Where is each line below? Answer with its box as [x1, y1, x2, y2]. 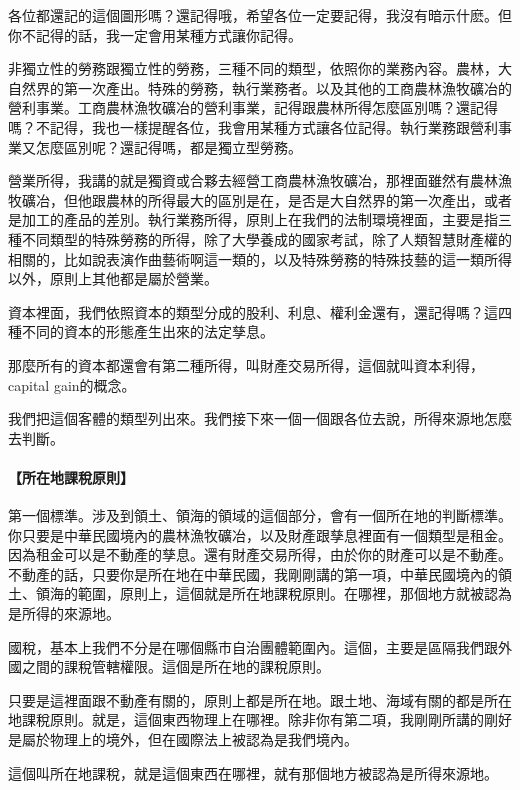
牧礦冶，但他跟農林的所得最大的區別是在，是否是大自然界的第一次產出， [8, 189, 484, 210]
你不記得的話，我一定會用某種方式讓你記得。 [8, 24, 302, 45]
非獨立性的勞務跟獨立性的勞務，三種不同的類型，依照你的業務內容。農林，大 [8, 58, 512, 79]
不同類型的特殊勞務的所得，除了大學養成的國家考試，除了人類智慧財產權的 [21, 228, 512, 249]
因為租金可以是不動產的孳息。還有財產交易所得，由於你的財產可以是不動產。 [8, 544, 512, 565]
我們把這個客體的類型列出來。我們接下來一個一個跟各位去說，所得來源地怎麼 [8, 408, 512, 429]
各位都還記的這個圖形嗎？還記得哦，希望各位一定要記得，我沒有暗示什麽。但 [8, 5, 512, 25]
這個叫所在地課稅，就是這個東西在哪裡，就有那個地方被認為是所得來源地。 [8, 762, 498, 783]
